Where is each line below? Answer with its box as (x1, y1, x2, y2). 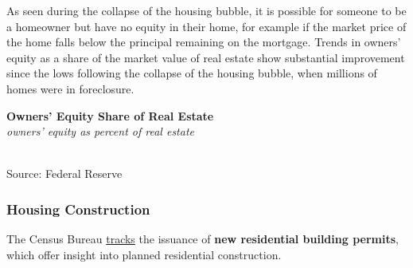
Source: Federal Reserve (6, 165, 123, 182)
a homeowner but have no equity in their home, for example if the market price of (6, 18, 407, 34)
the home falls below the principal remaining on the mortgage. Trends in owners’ (6, 33, 401, 50)
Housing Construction (6, 199, 150, 219)
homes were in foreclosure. (6, 80, 134, 97)
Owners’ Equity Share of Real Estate (6, 107, 214, 124)
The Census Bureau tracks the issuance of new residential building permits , (6, 231, 399, 247)
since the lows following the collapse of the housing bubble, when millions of (6, 65, 377, 81)
